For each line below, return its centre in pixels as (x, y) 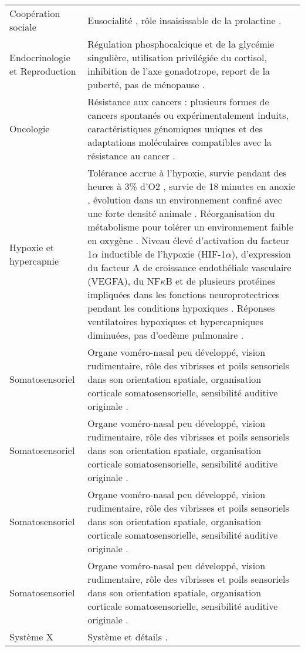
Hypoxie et (32, 247)
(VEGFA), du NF (124, 281)
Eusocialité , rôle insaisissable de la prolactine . (184, 20)
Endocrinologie (40, 57)
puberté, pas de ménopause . (146, 84)
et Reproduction (43, 71)
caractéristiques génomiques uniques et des (175, 128)
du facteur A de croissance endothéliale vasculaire (189, 267)
